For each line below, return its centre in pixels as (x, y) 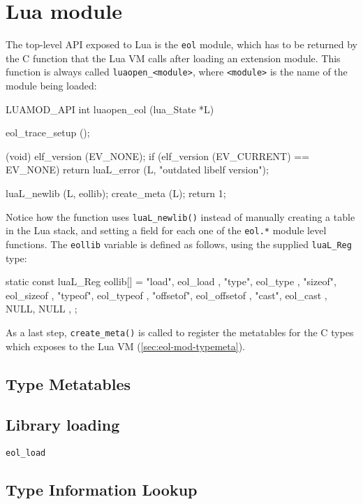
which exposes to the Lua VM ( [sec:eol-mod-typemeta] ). (126, 346)
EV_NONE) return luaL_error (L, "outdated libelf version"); (137, 170)
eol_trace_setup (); (48, 132)
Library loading (63, 425)
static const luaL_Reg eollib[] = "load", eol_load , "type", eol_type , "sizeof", (171, 281)
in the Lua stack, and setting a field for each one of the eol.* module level (166, 230)
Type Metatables (68, 383)
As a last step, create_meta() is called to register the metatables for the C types (180, 332)
